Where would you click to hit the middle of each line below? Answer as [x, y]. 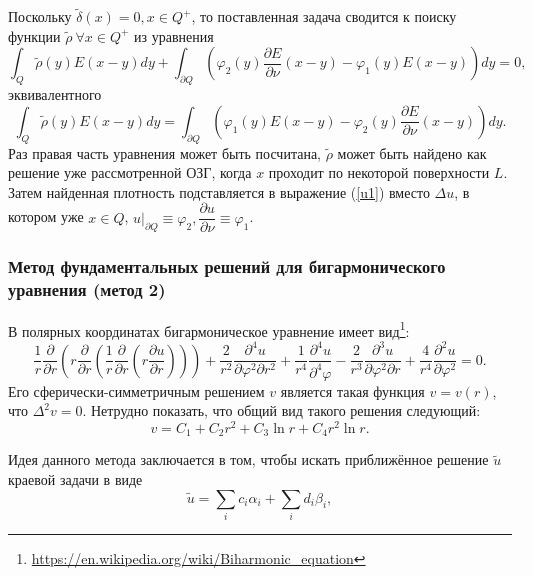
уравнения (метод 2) [87, 289]
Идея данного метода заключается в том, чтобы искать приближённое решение [248, 459]
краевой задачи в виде [75, 479]
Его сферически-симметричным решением [136, 390]
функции [34, 35]
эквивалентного [55, 94]
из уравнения [174, 35]
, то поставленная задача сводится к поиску [324, 16]
